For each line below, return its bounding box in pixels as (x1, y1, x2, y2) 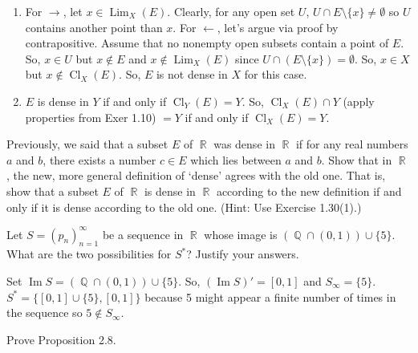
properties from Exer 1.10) (25, 108, 156, 125)
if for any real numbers (295, 136, 408, 152)
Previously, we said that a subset (6, 136, 168, 152)
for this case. (244, 66, 307, 83)
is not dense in (156, 66, 228, 83)
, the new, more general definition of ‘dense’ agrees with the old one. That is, (6, 167, 386, 184)
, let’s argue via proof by (217, 18, 339, 35)
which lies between (190, 151, 282, 168)
